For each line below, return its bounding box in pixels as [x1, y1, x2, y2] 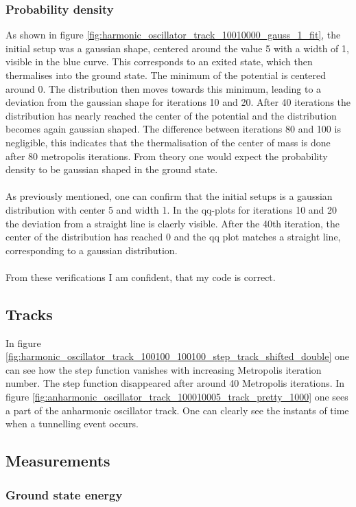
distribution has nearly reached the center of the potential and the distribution [5, 108, 337, 122]
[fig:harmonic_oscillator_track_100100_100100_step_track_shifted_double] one [5, 349, 349, 363]
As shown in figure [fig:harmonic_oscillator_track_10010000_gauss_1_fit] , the [5, 27, 341, 42]
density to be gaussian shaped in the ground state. [5, 162, 218, 177]
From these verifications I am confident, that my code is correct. [5, 269, 276, 284]
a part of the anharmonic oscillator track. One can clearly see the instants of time [5, 403, 349, 417]
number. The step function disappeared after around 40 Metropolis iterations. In [5, 376, 345, 390]
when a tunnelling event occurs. [5, 416, 139, 431]
